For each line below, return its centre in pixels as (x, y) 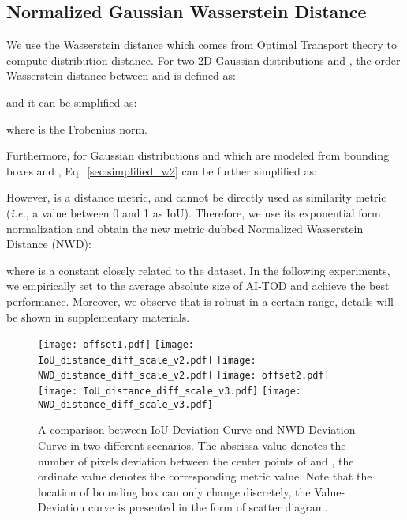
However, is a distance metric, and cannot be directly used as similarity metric (196, 197)
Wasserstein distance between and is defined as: (121, 75)
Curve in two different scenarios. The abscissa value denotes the (192, 445)
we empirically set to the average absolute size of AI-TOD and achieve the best (198, 286)
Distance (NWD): (49, 244)
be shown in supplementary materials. (98, 317)
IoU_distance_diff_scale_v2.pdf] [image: (147, 360)
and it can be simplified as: (72, 102)
